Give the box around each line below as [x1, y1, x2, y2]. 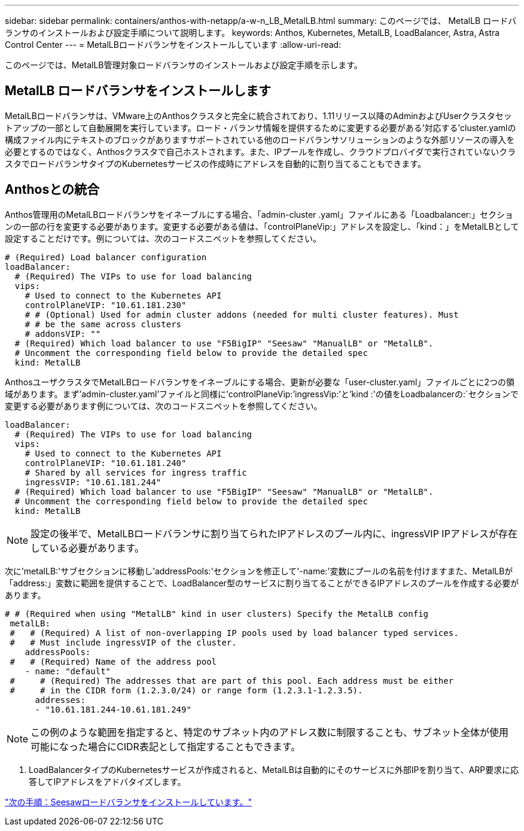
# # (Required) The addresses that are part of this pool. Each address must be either [10, 675, 454, 686]
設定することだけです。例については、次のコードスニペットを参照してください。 [5, 233, 322, 243]
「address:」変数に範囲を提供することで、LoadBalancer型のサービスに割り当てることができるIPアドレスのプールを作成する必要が [5, 577, 519, 588]
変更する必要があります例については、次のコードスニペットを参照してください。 [5, 400, 322, 411]
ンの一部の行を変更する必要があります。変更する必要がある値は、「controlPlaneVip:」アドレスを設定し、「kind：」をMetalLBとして [5, 221, 519, 232]
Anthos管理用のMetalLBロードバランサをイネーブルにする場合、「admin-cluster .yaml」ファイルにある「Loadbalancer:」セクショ [5, 209, 514, 220]
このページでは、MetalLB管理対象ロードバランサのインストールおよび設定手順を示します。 [5, 60, 362, 70]
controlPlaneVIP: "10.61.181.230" [25, 300, 187, 310]
